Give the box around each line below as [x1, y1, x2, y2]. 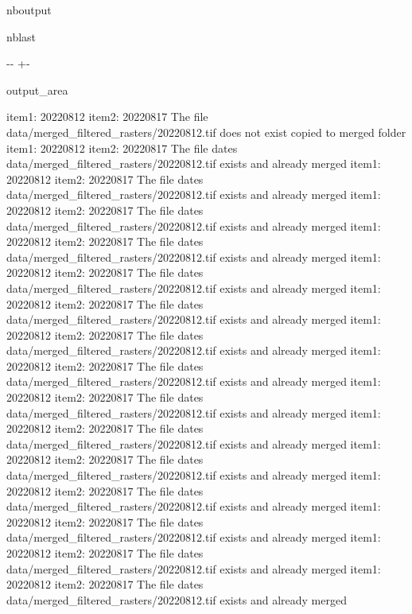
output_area [6, 81, 68, 98]
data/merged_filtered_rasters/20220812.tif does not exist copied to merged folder [6, 123, 406, 140]
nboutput [6, 2, 52, 17]
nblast [6, 28, 37, 45]
